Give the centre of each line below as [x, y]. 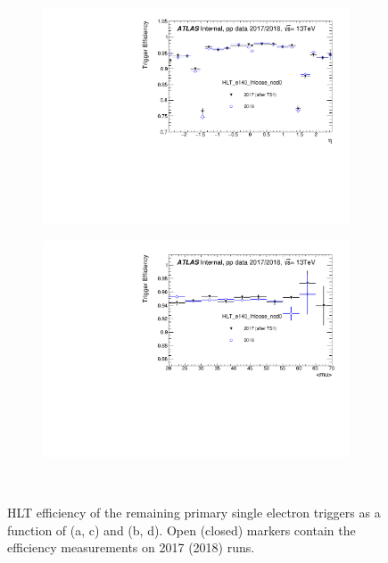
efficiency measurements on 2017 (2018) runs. [131, 547]
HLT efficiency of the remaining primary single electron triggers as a [194, 512]
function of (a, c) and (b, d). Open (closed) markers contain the [182, 530]
